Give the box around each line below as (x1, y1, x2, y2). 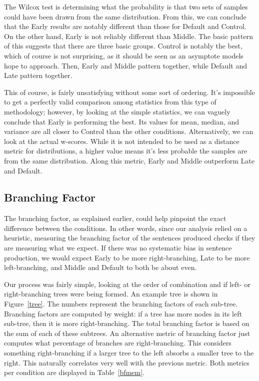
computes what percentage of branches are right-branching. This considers (4, 337, 231, 348)
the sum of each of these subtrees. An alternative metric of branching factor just (4, 327, 250, 338)
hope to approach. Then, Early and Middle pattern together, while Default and (4, 60, 247, 70)
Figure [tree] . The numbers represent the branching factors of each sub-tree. (4, 298, 238, 309)
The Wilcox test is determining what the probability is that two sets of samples (4, 1, 248, 11)
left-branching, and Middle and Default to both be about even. (4, 262, 197, 272)
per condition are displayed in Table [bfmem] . (4, 367, 144, 377)
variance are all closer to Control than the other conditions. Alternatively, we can (4, 126, 253, 136)
